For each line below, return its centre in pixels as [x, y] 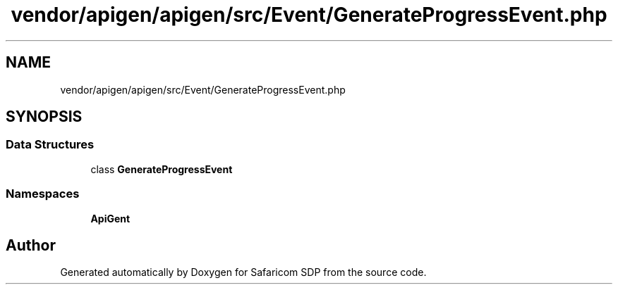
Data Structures [50, 145]
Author [31, 245]
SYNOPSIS [44, 117]
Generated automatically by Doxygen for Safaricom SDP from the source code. [243, 272]
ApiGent [110, 218]
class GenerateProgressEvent [162, 169]
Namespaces [43, 194]
